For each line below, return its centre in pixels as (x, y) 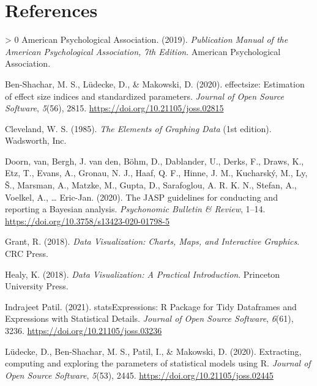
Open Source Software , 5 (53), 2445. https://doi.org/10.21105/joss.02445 (139, 375)
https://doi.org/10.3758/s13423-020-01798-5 (87, 221)
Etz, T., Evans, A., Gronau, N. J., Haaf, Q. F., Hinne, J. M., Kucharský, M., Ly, (156, 173)
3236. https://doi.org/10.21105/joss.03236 (84, 330)
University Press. (37, 286)
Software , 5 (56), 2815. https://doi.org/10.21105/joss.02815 (114, 108)
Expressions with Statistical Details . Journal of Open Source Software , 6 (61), (149, 318)
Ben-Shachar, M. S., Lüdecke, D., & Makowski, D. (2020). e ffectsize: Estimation (155, 84)
